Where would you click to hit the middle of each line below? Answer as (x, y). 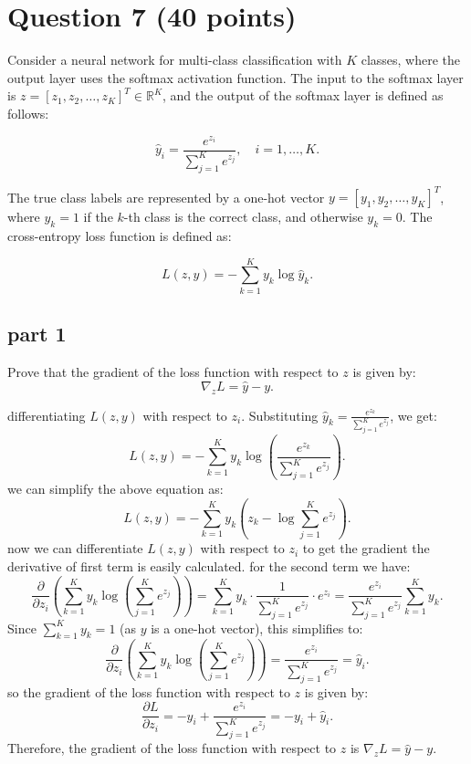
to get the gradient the (366, 548)
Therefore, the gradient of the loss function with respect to (172, 748)
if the (98, 217)
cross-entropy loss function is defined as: (120, 236)
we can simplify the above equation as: (115, 488)
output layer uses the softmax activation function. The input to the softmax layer (235, 77)
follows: (28, 113)
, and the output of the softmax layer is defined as (303, 95)
